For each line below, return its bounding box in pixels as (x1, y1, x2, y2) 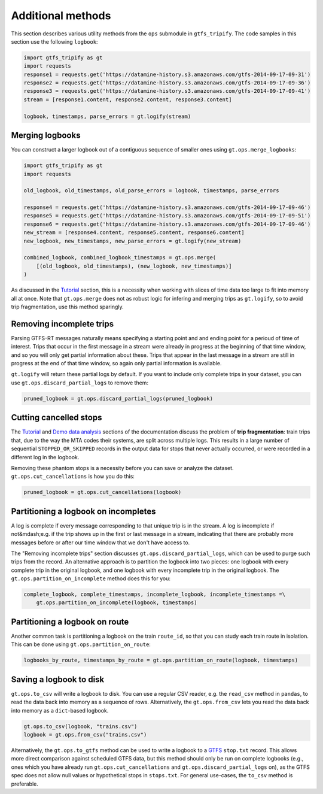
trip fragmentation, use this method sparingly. (11, 303, 124, 310)
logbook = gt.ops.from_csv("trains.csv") (23, 731, 147, 738)
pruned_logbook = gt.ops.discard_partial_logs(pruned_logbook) (23, 395, 214, 402)
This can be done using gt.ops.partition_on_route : (11, 641, 151, 648)
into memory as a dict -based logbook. (11, 707, 109, 714)
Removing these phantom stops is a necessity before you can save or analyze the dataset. (11, 464, 234, 471)
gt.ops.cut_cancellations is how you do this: (11, 473, 135, 480)
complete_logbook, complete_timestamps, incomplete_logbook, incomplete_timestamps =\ (23, 591, 286, 598)
